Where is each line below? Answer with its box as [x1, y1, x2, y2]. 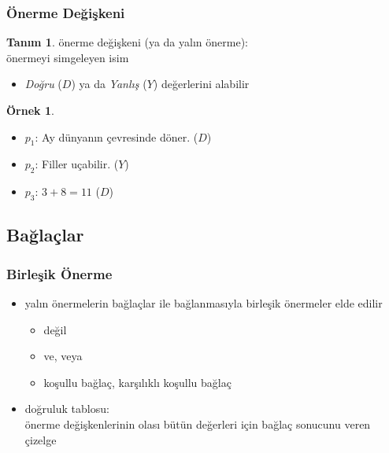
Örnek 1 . [6, 102, 54, 118]
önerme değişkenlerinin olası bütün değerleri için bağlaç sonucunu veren [24, 415, 371, 432]
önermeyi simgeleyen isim [6, 49, 129, 65]
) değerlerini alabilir [153, 75, 250, 92]
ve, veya [43, 348, 83, 364]
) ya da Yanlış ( [71, 75, 147, 92]
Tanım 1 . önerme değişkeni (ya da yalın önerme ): [6, 34, 248, 50]
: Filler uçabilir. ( [35, 156, 119, 172]
